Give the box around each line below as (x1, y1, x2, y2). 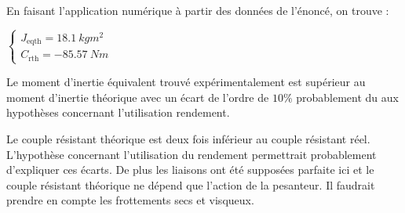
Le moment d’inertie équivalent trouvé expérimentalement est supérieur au (6, 74, 366, 90)
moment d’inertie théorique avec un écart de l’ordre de (6, 88, 269, 105)
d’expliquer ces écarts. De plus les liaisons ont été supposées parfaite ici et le (6, 161, 374, 178)
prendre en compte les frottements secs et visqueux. (6, 192, 254, 208)
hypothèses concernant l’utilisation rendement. (6, 104, 230, 121)
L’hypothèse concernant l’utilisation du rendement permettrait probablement (6, 146, 377, 162)
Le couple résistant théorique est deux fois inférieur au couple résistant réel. (6, 130, 370, 146)
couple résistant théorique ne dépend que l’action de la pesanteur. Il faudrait (6, 176, 375, 193)
